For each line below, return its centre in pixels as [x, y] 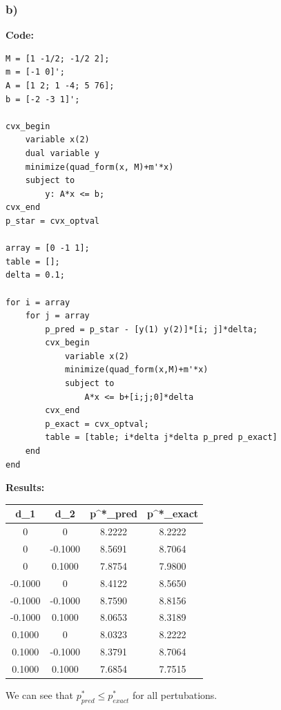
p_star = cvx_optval [53, 221]
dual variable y [62, 153]
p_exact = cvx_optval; [97, 424]
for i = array [38, 302]
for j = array [57, 316]
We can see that [40, 695]
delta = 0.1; [35, 275]
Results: [25, 487]
